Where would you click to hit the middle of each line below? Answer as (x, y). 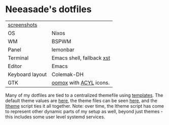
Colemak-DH (67, 74)
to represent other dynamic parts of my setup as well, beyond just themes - (84, 111)
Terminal (18, 58)
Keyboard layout (27, 74)
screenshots (23, 25)
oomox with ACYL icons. (81, 82)
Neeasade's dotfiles (48, 9)
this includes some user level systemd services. (55, 117)
